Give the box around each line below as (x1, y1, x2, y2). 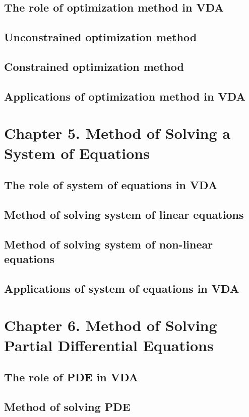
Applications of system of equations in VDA (4, 280, 239, 296)
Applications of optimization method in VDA (4, 88, 245, 104)
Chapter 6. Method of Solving (4, 315, 217, 336)
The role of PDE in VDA (4, 369, 139, 385)
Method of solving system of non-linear (4, 236, 213, 252)
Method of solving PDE (4, 398, 131, 414)
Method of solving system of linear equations (4, 206, 244, 222)
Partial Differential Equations (4, 335, 214, 355)
